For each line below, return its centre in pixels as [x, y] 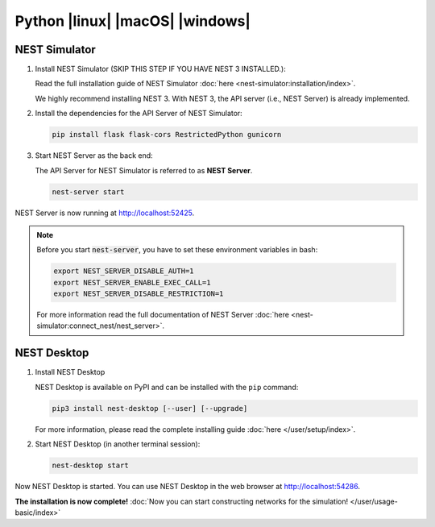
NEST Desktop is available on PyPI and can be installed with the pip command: [167, 387]
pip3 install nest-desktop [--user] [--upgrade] [150, 408]
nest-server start [88, 192]
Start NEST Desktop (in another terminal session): [118, 444]
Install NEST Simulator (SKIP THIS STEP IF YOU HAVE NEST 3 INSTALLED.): [160, 69]
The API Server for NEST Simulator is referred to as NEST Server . [144, 170]
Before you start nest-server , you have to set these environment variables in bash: [177, 250]
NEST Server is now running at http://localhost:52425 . [105, 213]
